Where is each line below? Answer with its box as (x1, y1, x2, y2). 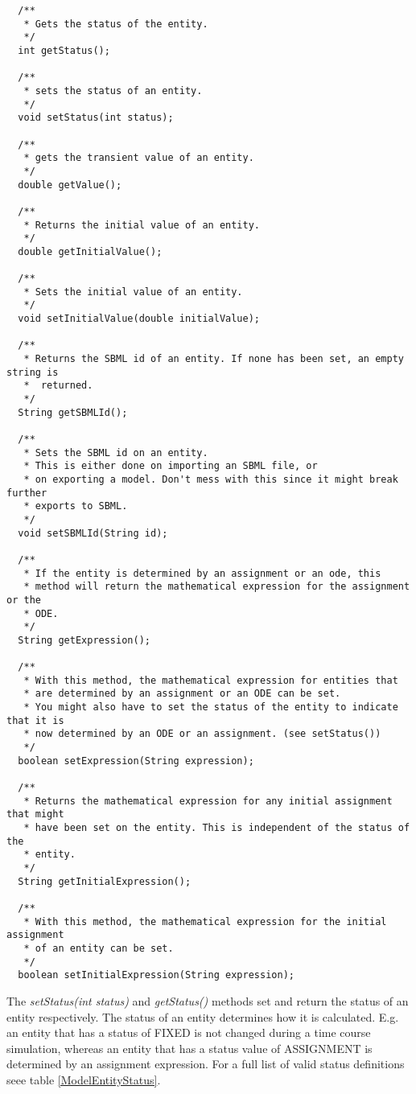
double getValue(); (18, 179, 122, 191)
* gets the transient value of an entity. (23, 152, 254, 164)
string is (6, 366, 59, 378)
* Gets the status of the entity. (23, 18, 208, 30)
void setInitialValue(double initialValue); (18, 313, 260, 325)
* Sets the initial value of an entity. (23, 286, 243, 298)
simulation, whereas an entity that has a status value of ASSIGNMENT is (6, 1039, 373, 1056)
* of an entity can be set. (23, 942, 174, 954)
